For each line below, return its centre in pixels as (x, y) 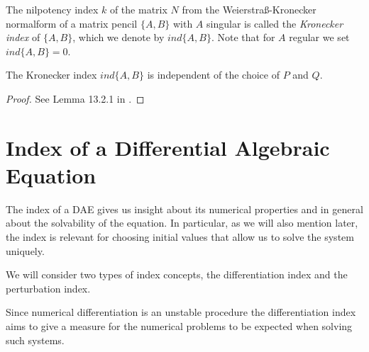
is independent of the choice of (213, 75)
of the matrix (138, 9)
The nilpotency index (52, 9)
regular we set (319, 37)
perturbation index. (48, 288)
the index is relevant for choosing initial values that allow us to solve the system (180, 237)
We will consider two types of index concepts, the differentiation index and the (177, 274)
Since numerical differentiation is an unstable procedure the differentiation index (181, 312)
